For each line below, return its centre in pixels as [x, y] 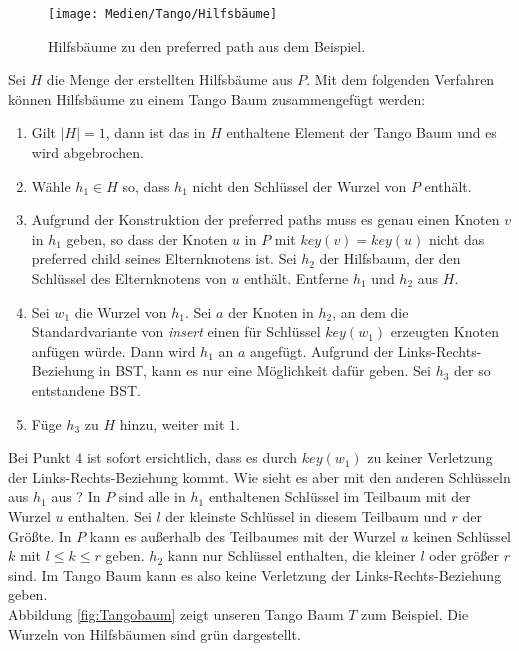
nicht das [456, 238]
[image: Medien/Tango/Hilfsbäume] [163, 14]
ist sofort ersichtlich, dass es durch [192, 457]
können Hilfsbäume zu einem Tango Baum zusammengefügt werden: [217, 98]
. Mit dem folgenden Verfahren [400, 79]
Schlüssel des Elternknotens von [129, 278]
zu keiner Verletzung [430, 457]
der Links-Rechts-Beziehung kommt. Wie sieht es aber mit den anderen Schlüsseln [259, 476]
